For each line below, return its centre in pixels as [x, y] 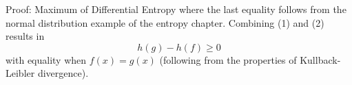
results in [25, 36]
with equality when [46, 59]
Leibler [20, 73]
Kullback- [320, 59]
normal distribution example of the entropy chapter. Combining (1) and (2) [165, 22]
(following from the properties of [228, 59]
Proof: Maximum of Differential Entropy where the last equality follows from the [176, 9]
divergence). [63, 73]
